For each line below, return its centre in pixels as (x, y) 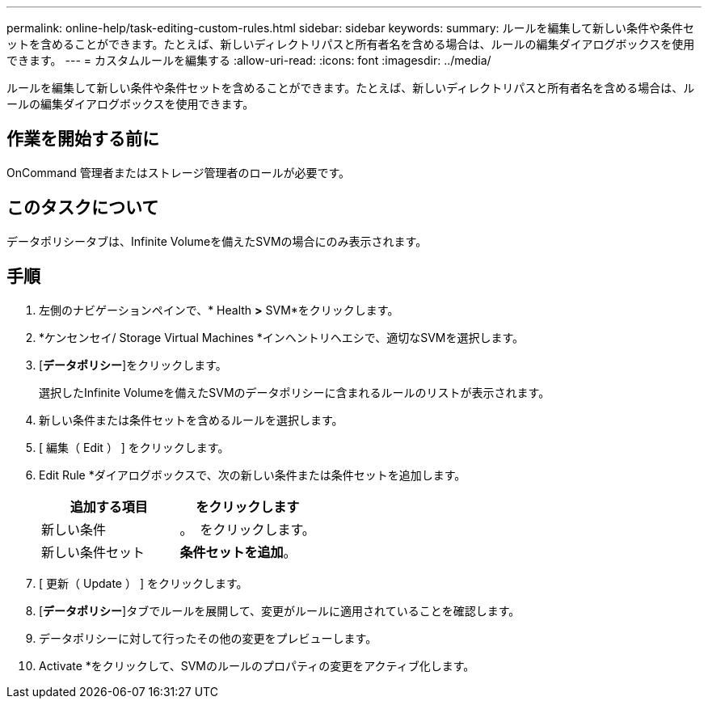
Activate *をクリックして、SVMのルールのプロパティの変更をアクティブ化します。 (257, 665)
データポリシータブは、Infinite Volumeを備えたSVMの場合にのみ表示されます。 (217, 241)
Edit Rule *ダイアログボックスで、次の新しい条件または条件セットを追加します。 (253, 475)
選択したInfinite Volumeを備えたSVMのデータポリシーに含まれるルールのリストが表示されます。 (295, 392)
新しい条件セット (93, 552)
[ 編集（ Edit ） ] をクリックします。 (134, 447)
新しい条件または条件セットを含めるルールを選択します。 (191, 420)
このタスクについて (83, 208)
